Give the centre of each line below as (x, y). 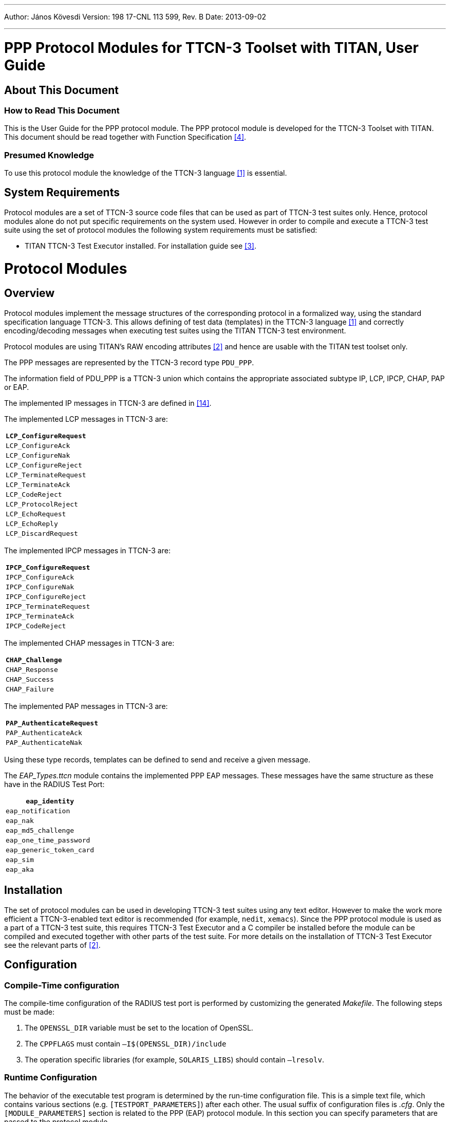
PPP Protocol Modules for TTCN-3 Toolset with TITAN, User (211, 48)
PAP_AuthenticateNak (44, 742)
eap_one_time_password (48, 840)
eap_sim (20, 859)
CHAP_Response (32, 669)
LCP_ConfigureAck (38, 445)
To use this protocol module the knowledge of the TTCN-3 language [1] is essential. (146, 173)
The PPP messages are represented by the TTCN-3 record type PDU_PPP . (129, 362)
